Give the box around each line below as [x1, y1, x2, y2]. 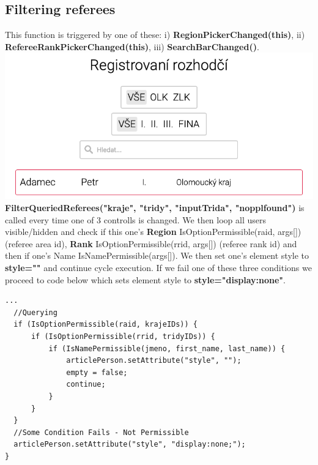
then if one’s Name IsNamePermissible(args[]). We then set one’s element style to [5, 249, 309, 262]
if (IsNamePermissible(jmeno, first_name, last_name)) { [48, 344, 286, 353]
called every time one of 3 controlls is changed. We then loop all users [5, 213, 266, 226]
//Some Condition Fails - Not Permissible [13, 428, 189, 437]
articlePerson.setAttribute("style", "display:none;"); [13, 440, 246, 449]
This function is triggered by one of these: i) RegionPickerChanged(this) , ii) [5, 28, 305, 41]
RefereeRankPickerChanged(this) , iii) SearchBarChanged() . [5, 40, 259, 53]
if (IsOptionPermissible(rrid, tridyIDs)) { [31, 332, 215, 341]
